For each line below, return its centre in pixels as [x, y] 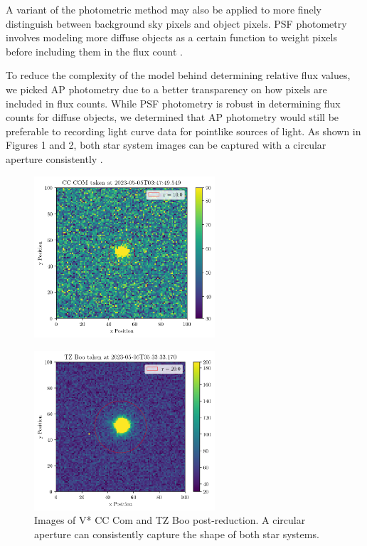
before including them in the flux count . [94, 51]
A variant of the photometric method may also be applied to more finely [164, 9]
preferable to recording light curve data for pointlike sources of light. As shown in [183, 131]
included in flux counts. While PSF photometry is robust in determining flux [173, 103]
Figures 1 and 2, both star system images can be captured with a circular [166, 145]
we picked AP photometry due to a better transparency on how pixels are [166, 89]
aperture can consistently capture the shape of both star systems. [177, 534]
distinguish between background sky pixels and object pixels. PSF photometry [176, 23]
